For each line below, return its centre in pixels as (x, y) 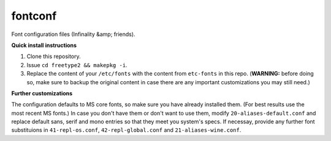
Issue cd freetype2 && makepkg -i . (77, 65)
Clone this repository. (54, 56)
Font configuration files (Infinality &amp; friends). (73, 34)
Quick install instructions (44, 45)
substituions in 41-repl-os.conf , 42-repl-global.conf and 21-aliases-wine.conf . (126, 130)
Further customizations (42, 93)
